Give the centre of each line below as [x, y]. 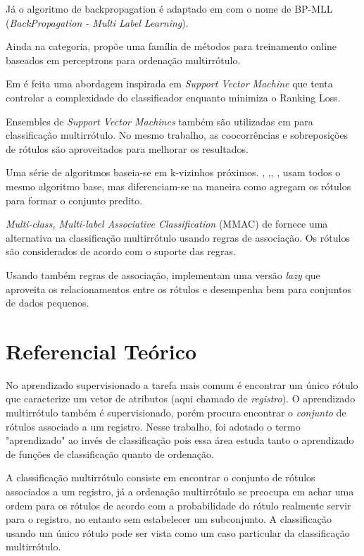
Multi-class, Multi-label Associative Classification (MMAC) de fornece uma [167, 224]
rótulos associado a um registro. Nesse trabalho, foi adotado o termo [153, 426]
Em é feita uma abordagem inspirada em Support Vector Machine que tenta [169, 84]
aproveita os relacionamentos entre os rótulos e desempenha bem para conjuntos [179, 289]
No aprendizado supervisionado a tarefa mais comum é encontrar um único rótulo [182, 384]
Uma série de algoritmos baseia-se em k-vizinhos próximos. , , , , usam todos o [173, 172]
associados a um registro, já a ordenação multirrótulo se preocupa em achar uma [180, 491]
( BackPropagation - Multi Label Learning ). [97, 22]
